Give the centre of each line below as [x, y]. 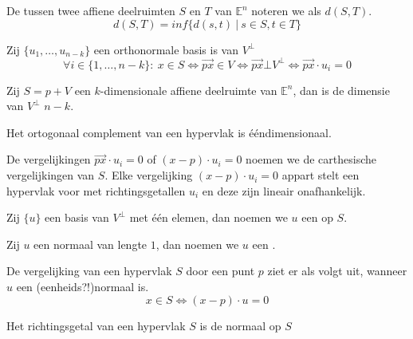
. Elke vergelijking [149, 175]
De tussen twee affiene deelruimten [91, 10]
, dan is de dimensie [341, 90]
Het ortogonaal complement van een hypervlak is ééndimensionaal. [169, 132]
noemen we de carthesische [311, 159]
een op [317, 217]
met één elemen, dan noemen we [208, 217]
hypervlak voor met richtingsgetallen [96, 190]
